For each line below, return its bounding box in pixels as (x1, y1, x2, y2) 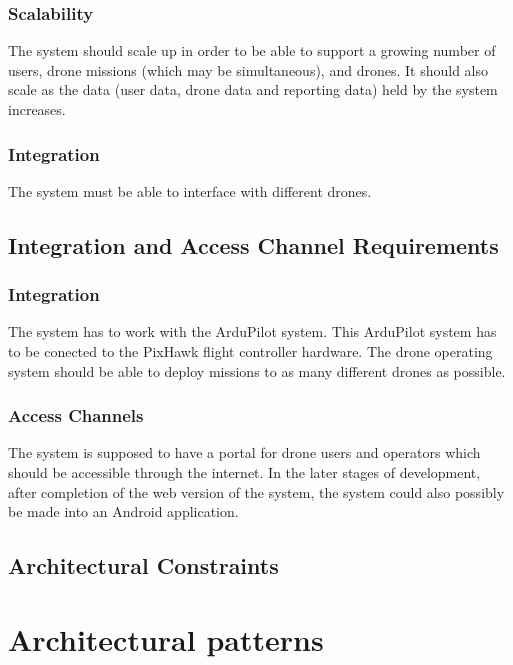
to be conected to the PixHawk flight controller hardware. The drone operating (8, 341, 493, 361)
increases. (8, 99, 66, 119)
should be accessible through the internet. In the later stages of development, (8, 462, 481, 482)
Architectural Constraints (8, 550, 279, 581)
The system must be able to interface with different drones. (8, 180, 372, 201)
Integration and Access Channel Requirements (8, 229, 499, 260)
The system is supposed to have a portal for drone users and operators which (8, 442, 481, 463)
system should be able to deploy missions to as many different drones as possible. (8, 360, 506, 381)
